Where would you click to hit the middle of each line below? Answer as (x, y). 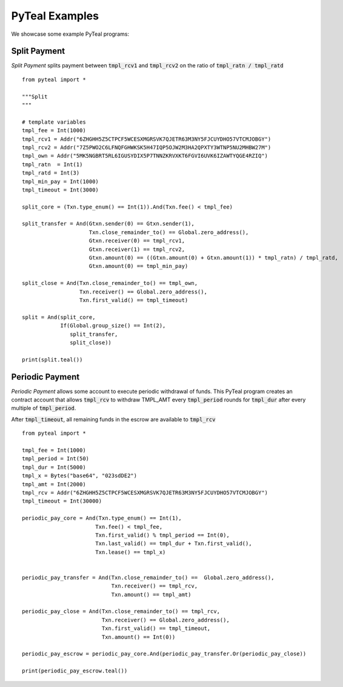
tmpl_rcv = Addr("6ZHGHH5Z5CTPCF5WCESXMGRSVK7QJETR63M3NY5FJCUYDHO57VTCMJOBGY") (145, 492)
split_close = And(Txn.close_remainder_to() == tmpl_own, (110, 283)
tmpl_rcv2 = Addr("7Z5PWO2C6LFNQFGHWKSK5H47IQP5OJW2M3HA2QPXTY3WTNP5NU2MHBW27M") (147, 147)
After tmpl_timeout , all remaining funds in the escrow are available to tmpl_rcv (113, 419)
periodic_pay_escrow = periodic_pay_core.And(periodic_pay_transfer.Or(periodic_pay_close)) (164, 654)
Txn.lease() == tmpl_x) (130, 552)
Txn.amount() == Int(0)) (138, 637)
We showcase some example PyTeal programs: (70, 34)
